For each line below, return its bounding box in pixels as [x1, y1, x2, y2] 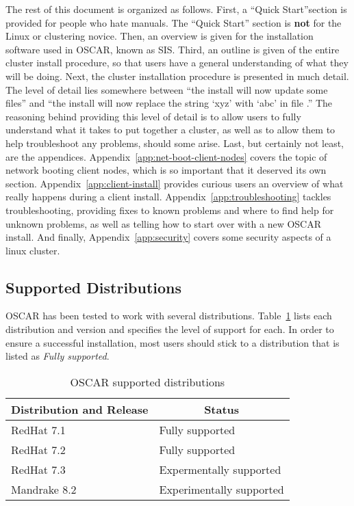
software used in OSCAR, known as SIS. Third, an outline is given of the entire [5, 42, 340, 56]
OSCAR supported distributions [70, 373, 225, 390]
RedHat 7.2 [11, 441, 66, 457]
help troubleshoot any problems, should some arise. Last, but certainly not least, [5, 135, 344, 150]
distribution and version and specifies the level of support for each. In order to [5, 322, 334, 336]
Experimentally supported [159, 481, 284, 497]
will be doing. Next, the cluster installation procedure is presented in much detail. [5, 68, 349, 83]
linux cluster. [5, 243, 60, 257]
